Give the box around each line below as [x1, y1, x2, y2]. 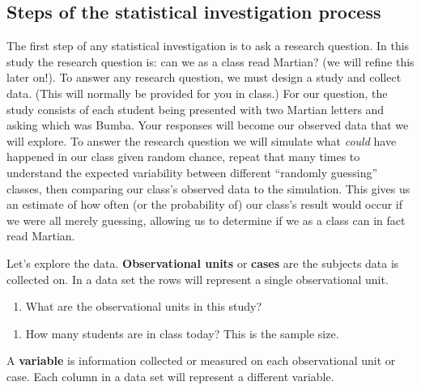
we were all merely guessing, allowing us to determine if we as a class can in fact [6, 211, 406, 228]
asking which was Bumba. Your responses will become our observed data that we [6, 117, 409, 134]
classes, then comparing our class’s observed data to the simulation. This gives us [6, 180, 410, 197]
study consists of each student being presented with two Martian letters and [6, 100, 385, 117]
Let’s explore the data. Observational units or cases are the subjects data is [6, 254, 399, 271]
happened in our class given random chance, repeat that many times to [6, 148, 360, 165]
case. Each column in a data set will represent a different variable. [6, 367, 334, 384]
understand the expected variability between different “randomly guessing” [6, 163, 378, 180]
